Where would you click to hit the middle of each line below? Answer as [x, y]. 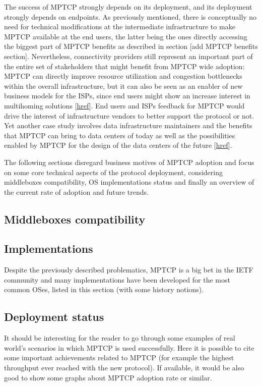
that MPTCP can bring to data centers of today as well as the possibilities [120, 135]
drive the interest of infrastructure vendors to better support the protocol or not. [129, 115]
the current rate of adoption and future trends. [76, 191]
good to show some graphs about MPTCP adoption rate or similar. [108, 377]
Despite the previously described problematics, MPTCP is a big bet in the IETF [129, 270]
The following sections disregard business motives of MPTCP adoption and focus [129, 162]
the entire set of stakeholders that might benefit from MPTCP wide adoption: [124, 66]
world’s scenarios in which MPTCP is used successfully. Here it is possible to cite [129, 347]
